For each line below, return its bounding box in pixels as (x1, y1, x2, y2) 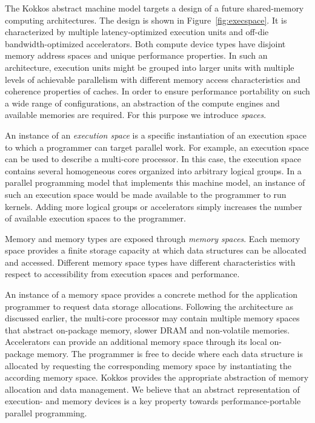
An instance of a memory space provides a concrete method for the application (5, 288, 297, 301)
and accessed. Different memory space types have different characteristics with (5, 255, 296, 268)
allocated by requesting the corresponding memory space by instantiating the (5, 359, 291, 372)
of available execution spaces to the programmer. (5, 212, 186, 225)
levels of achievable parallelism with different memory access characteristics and (5, 73, 300, 85)
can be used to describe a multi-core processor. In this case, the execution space (5, 152, 302, 165)
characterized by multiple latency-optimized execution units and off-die (5, 25, 269, 38)
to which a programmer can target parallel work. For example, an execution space (5, 140, 309, 153)
